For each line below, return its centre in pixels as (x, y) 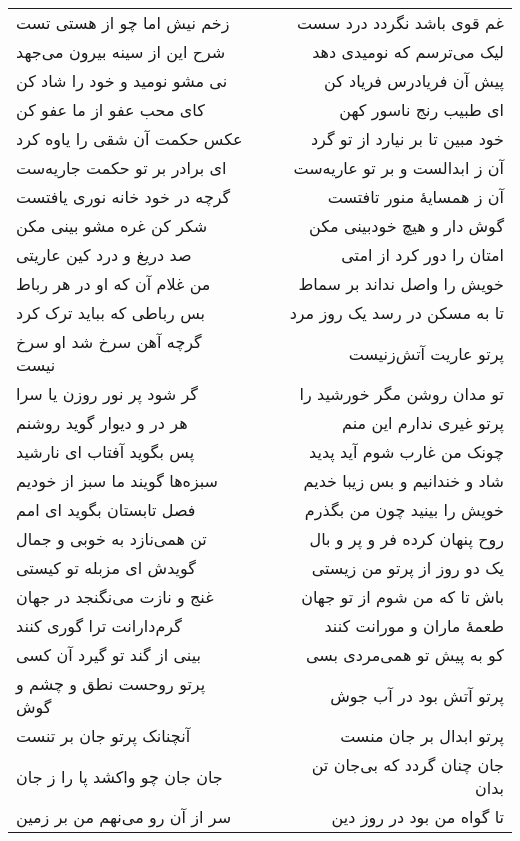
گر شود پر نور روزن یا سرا (107, 393)
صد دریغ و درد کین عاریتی (104, 254)
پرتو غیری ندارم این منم (423, 422)
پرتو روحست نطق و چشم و (111, 683)
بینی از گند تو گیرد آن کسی (108, 654)
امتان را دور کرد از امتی (422, 254)
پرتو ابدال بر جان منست (422, 735)
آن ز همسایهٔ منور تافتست (415, 196)
